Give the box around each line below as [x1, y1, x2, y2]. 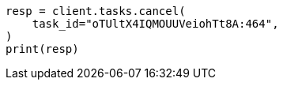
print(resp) [6, 43, 79, 55]
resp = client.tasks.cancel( [6, 5, 186, 17]
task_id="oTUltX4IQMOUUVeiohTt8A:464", [32, 17, 279, 30]
